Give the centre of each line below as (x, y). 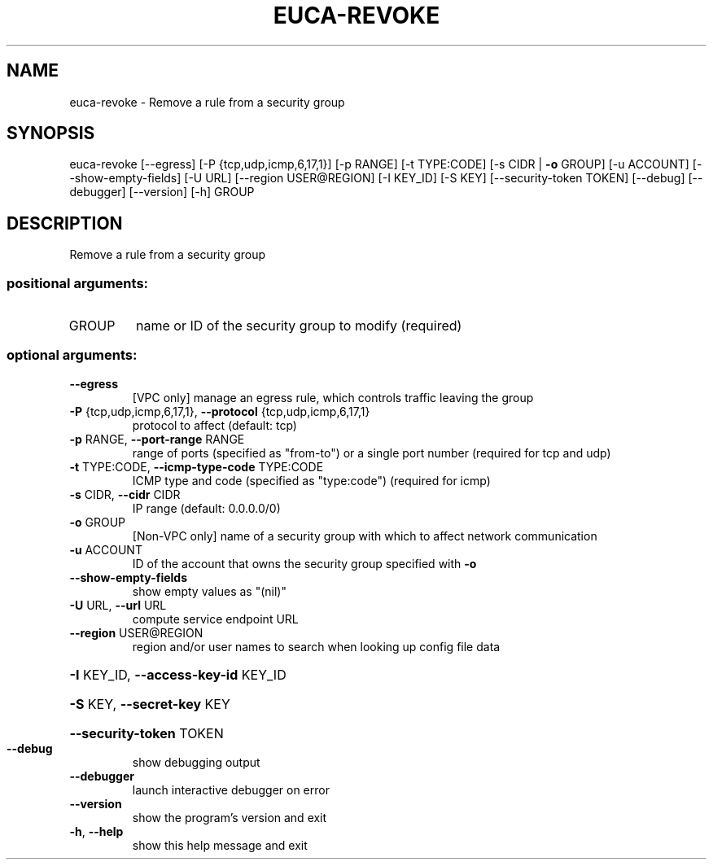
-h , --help (96, 831)
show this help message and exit (220, 845)
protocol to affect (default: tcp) (214, 425)
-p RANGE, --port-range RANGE (157, 439)
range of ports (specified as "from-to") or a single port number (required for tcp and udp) (372, 453)
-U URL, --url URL (118, 605)
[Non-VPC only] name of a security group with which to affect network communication (365, 536)
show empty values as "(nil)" (209, 591)
